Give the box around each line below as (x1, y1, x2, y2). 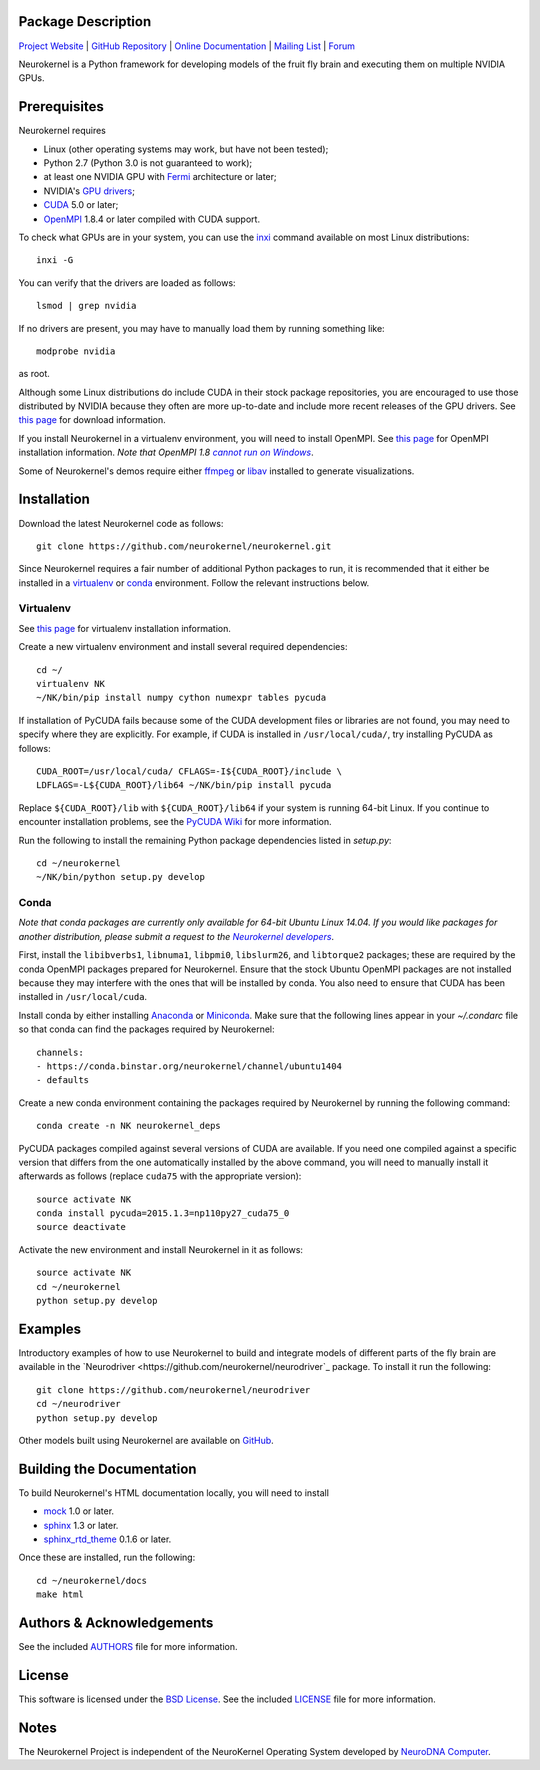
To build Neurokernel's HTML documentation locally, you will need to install (18, 1486, 330, 1499)
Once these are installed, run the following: (18, 1551, 196, 1564)
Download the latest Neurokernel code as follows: (18, 517, 224, 529)
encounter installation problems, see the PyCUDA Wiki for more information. (18, 816, 332, 828)
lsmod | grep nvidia (36, 300, 137, 312)
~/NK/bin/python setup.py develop (36, 871, 205, 883)
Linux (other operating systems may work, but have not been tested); (43, 143, 329, 155)
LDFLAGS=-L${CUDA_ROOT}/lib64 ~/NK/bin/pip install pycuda (36, 780, 332, 791)
